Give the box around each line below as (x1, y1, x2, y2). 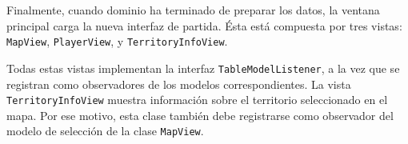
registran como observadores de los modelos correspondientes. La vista (6, 75, 351, 92)
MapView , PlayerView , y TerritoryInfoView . (6, 33, 228, 50)
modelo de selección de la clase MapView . (6, 122, 204, 139)
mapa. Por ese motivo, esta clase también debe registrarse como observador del (6, 106, 394, 123)
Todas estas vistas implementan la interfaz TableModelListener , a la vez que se (6, 59, 400, 76)
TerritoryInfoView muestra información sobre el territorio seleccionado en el (6, 91, 388, 108)
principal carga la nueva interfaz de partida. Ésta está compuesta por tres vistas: (6, 17, 402, 34)
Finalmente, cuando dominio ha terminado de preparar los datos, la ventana (6, 2, 380, 18)
